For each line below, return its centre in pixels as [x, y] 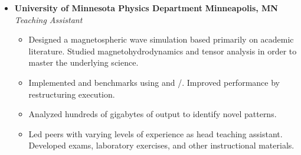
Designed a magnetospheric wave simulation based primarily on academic [161, 39]
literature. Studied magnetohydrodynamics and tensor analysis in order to [163, 51]
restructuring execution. [72, 94]
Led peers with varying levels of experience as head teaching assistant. [156, 133]
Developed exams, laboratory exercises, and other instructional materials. [161, 145]
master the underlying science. [84, 62]
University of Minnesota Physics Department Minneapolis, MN [146, 8]
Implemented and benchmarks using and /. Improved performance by [154, 82]
